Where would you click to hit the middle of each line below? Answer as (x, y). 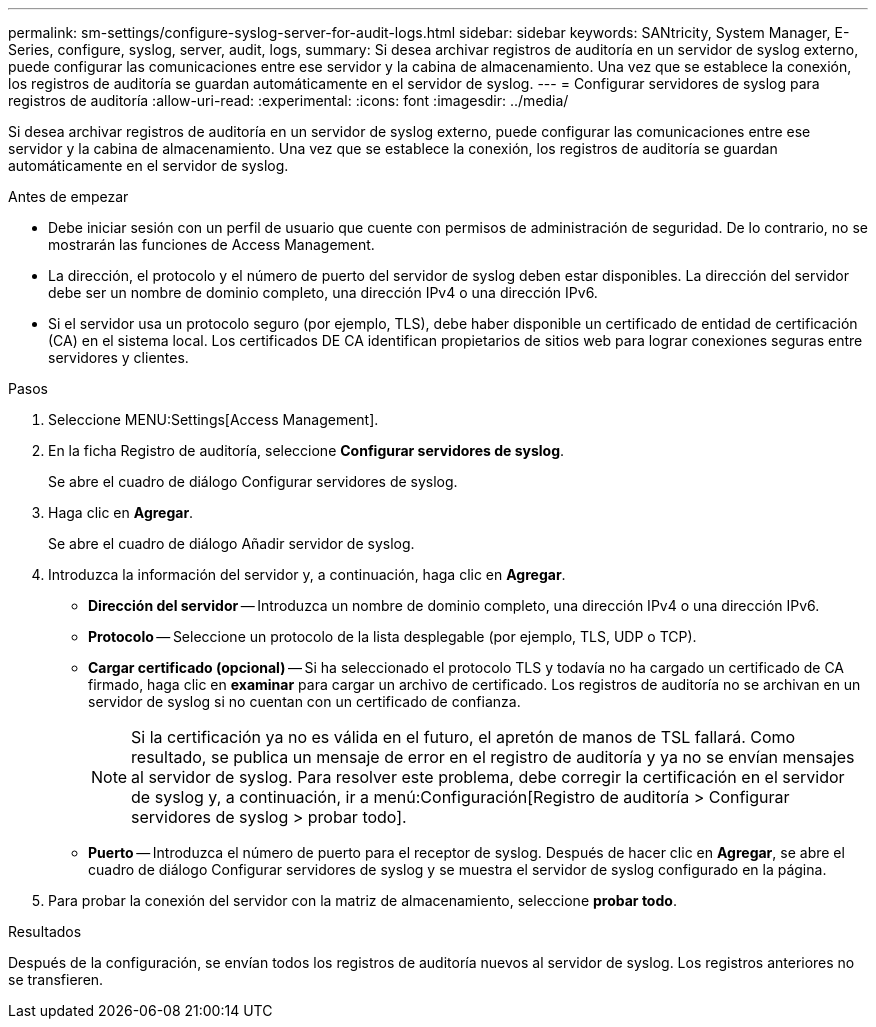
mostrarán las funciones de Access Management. (211, 244)
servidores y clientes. (118, 357)
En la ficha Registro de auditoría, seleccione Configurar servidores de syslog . (306, 450)
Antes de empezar (68, 196)
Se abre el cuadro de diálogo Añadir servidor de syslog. (231, 543)
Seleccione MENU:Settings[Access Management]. (213, 419)
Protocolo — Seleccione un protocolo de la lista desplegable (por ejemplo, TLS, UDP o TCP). (392, 636)
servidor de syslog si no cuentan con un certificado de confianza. (304, 701)
